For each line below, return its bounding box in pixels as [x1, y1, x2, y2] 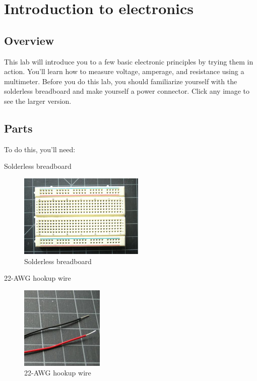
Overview [4, 32, 54, 48]
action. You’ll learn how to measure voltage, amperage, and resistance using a [4, 66, 244, 77]
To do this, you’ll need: [4, 144, 76, 154]
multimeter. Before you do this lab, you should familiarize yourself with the [4, 76, 237, 86]
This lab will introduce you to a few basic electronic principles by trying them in [4, 56, 253, 67]
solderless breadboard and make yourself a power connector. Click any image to [4, 86, 250, 96]
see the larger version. [4, 95, 72, 106]
